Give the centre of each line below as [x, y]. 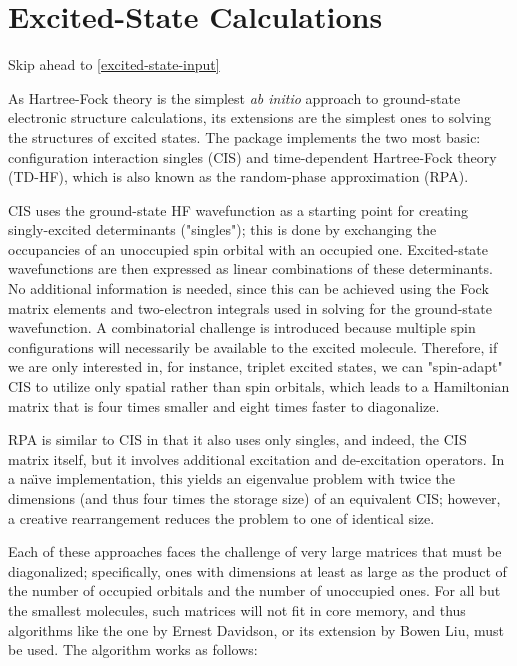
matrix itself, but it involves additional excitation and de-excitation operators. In [256, 458]
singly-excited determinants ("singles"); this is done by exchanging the [222, 229]
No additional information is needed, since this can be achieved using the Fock [248, 288]
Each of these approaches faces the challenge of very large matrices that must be [255, 551]
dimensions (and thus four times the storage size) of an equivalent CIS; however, [254, 498]
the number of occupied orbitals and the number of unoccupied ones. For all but [254, 590]
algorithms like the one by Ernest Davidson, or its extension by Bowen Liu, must [256, 629]
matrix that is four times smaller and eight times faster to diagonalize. [224, 405]
